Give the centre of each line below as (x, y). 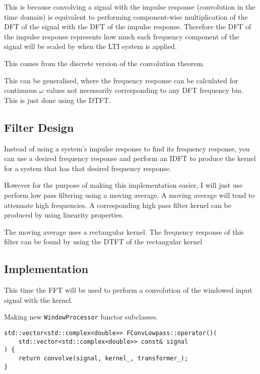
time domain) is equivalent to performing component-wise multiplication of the (126, 16)
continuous (21, 90)
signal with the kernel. (39, 300)
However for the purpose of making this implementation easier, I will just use (123, 185)
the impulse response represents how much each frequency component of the (122, 36)
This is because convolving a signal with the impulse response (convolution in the (130, 7)
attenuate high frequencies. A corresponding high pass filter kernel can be (118, 205)
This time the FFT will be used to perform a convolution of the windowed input (128, 290)
